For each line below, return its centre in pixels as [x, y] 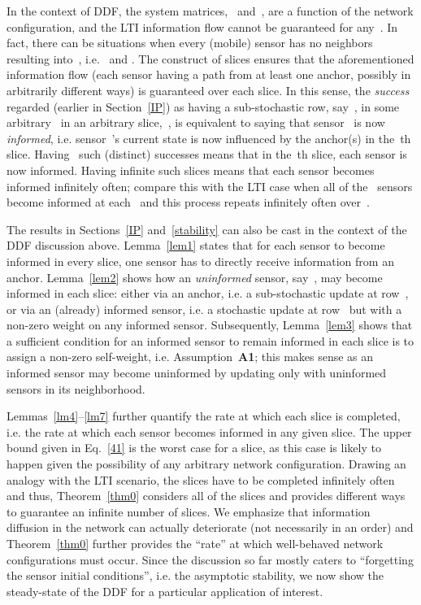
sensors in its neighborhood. [76, 388]
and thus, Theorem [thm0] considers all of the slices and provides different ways [206, 496]
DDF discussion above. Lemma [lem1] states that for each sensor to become [196, 245]
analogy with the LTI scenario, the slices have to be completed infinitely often [201, 479]
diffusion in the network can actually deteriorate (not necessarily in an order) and [210, 527]
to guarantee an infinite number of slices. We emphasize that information [189, 511]
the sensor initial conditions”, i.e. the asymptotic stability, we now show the [195, 575]
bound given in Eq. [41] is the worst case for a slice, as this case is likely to [194, 448]
